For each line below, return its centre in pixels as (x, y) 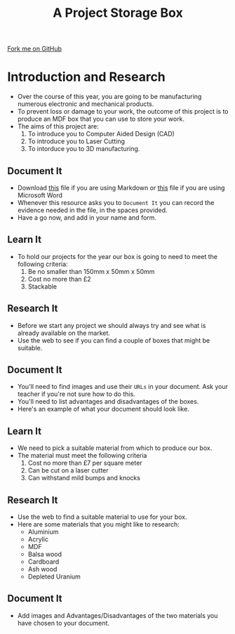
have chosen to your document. (63, 623)
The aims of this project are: (58, 126)
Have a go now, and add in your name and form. (87, 217)
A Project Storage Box (118, 13)
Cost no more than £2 (59, 279)
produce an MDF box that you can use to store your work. (101, 119)
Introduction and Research (87, 77)
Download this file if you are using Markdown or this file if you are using (121, 187)
